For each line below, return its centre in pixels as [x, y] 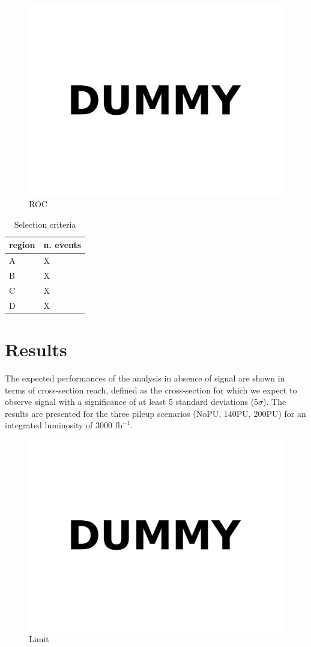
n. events [62, 245]
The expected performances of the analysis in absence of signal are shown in [145, 378]
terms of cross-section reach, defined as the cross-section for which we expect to [151, 390]
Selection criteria [45, 224]
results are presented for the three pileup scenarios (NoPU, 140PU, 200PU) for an [155, 413]
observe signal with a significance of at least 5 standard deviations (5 [132, 402]
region [22, 245]
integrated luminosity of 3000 [59, 425]
